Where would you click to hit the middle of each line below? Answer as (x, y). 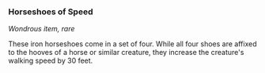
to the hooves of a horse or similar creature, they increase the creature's (126, 53)
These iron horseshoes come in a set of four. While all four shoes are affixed (132, 44)
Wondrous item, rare (42, 29)
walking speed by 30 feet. (51, 60)
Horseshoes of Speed (51, 12)
